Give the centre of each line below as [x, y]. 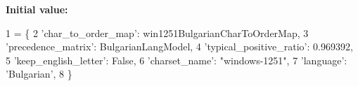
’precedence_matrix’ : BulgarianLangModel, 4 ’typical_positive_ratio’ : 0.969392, [179, 46]
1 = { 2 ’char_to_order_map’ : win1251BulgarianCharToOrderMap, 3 [157, 33]
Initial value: [37, 9]
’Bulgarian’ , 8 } [39, 74]
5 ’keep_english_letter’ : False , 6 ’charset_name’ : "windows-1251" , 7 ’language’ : [177, 60]
